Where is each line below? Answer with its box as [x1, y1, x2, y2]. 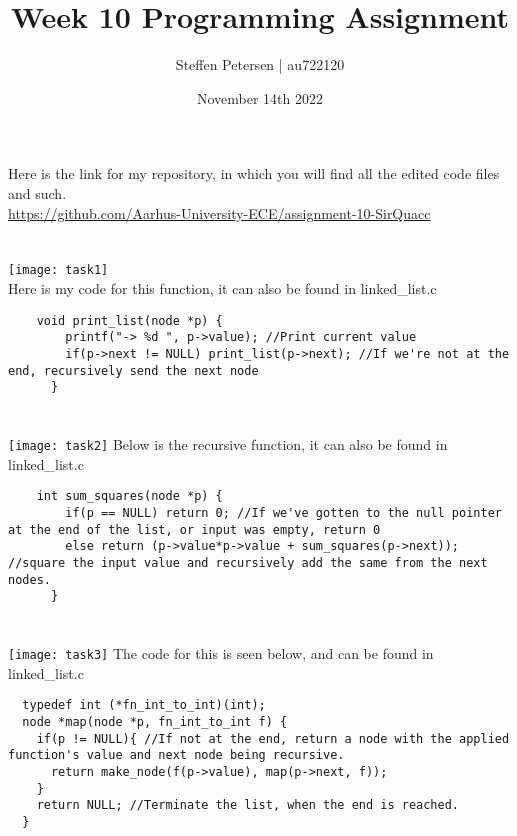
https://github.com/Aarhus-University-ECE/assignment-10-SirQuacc [8, 202, 431, 223]
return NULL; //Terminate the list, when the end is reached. [36, 798, 460, 813]
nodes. [8, 572, 51, 587]
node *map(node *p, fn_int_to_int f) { [22, 714, 288, 729]
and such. [8, 182, 67, 203]
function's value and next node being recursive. [8, 748, 345, 763]
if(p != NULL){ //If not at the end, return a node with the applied [36, 731, 510, 746]
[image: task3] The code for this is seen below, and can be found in [8, 643, 434, 664]
